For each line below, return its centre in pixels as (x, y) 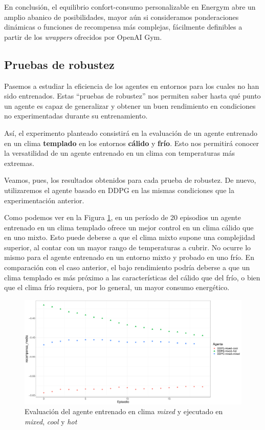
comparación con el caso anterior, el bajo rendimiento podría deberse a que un (127, 267)
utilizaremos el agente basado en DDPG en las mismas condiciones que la (119, 190)
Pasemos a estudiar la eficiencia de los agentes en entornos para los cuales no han (132, 86)
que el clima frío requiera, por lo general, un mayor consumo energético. (117, 287)
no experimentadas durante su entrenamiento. (76, 116)
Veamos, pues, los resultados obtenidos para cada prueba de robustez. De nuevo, (130, 180)
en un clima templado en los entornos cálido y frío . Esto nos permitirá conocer (132, 143)
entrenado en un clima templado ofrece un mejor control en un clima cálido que (129, 227)
